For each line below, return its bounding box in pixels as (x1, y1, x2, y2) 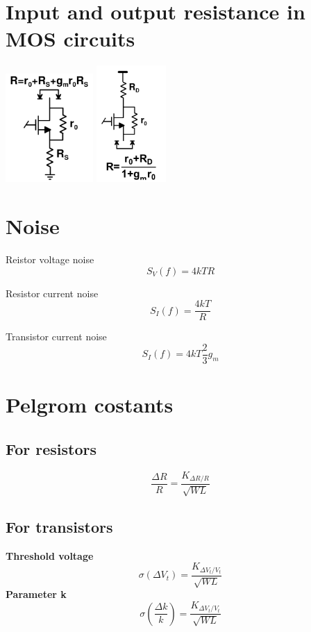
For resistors (6, 438, 96, 459)
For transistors (6, 515, 113, 537)
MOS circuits (6, 24, 135, 53)
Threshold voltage (6, 548, 94, 563)
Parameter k (6, 587, 67, 601)
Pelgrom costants (6, 390, 174, 419)
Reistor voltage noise (6, 252, 94, 267)
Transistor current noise (6, 329, 107, 344)
